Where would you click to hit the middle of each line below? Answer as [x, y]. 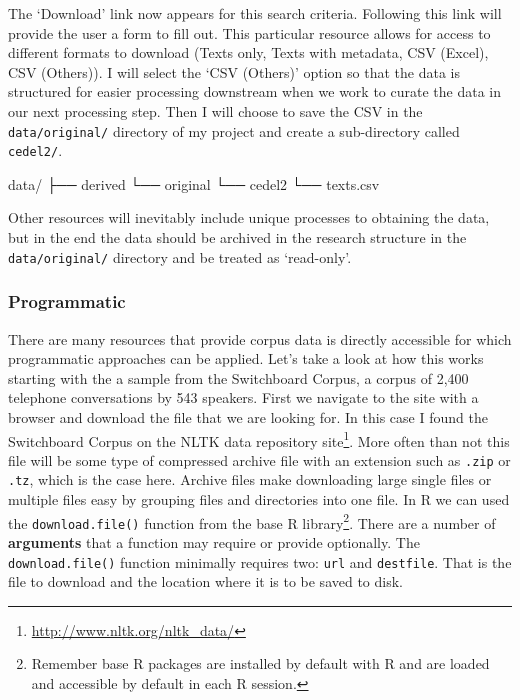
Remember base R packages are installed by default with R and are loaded [260, 663]
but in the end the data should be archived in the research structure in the [237, 237]
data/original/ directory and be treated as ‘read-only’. [180, 256]
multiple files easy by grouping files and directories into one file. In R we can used [259, 499]
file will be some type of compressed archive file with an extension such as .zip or [259, 459]
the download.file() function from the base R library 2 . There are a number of [252, 521]
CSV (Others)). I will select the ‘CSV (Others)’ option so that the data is [234, 71]
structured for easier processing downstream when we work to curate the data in [254, 91]
